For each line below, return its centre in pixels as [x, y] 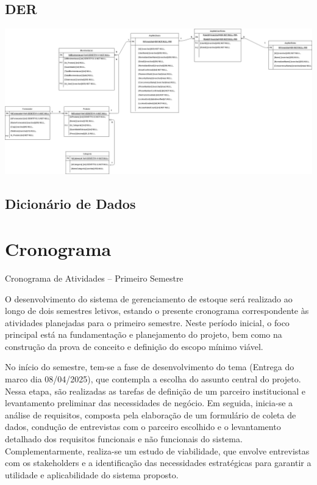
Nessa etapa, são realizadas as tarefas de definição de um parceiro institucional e [155, 391]
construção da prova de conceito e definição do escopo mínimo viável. [134, 346]
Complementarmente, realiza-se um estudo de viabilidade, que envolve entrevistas [157, 450]
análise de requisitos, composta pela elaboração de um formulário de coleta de [151, 414]
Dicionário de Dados [70, 204]
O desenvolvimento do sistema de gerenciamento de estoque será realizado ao [149, 298]
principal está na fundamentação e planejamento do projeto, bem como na [144, 334]
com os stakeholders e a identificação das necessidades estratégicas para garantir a [158, 463]
